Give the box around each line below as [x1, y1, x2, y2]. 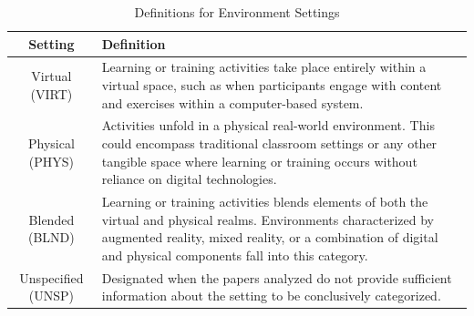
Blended [28, 209, 75, 229]
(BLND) [28, 228, 75, 247]
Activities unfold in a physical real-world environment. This [101, 116, 435, 135]
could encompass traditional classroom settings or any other [101, 134, 438, 153]
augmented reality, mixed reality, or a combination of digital [101, 228, 438, 247]
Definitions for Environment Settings [134, 3, 340, 21]
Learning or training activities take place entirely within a [101, 57, 427, 76]
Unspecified [19, 268, 84, 287]
